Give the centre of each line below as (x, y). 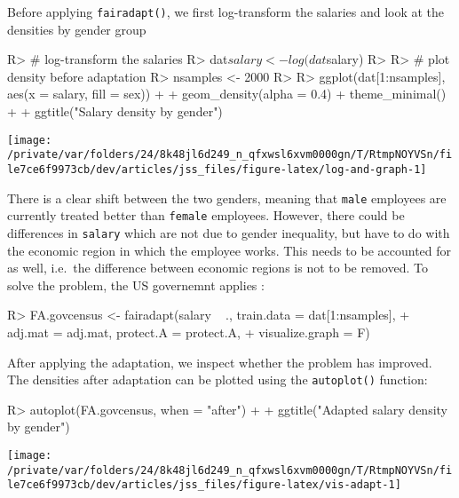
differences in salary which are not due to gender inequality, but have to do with (229, 232)
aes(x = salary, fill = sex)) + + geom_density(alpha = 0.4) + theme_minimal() (227, 94)
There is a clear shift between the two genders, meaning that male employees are (227, 198)
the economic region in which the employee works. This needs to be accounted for (229, 250)
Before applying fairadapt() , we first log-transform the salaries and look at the (226, 12)
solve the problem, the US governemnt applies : (136, 285)
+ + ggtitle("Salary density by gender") (115, 111)
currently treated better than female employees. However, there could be (206, 215)
